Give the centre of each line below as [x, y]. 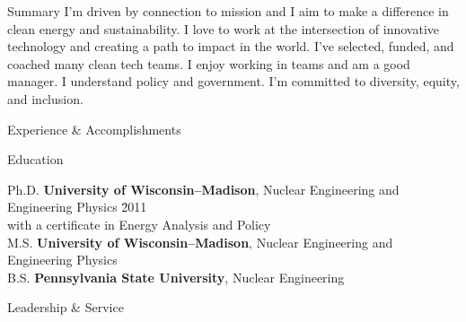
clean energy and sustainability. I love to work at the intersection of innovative [224, 28]
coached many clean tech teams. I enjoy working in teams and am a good [209, 63]
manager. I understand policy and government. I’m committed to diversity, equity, [233, 81]
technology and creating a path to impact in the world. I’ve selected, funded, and [231, 46]
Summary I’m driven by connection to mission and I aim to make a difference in [228, 11]
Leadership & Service [66, 307]
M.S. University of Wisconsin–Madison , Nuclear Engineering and [200, 242]
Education [35, 159]
